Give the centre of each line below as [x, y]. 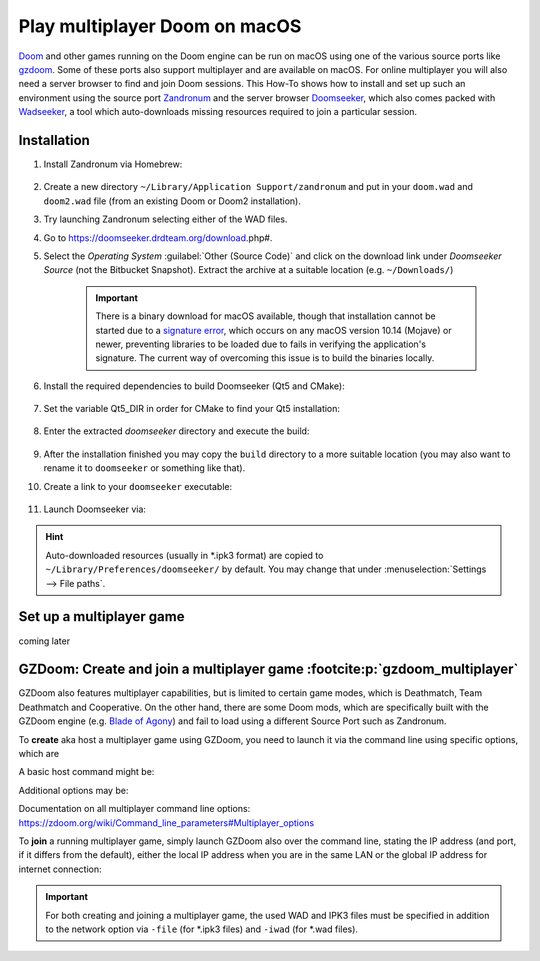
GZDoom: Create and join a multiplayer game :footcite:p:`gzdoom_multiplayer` [268, 669]
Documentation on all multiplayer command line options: [134, 809]
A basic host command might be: [86, 772]
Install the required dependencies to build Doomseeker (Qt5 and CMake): [194, 386]
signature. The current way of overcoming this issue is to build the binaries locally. [265, 358]
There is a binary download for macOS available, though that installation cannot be [265, 316]
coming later [44, 641]
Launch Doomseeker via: [95, 509]
